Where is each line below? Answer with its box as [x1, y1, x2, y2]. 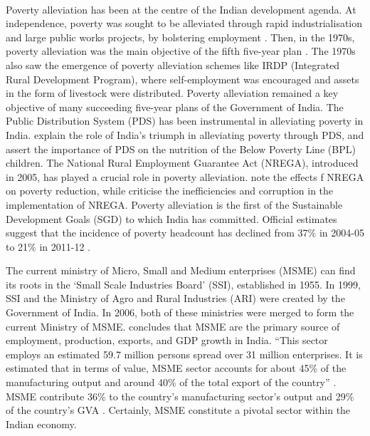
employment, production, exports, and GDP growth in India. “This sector [6, 333, 328, 348]
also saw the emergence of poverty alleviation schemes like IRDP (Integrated [6, 57, 340, 72]
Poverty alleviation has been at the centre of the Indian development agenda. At [6, 1, 356, 16]
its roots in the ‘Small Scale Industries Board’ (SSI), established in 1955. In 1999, [6, 276, 361, 291]
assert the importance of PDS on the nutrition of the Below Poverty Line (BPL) [6, 141, 356, 156]
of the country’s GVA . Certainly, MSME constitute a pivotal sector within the [6, 403, 351, 417]
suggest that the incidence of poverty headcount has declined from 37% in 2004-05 [6, 225, 364, 240]
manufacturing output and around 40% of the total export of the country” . [6, 375, 337, 390]
